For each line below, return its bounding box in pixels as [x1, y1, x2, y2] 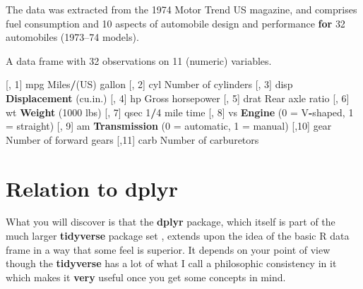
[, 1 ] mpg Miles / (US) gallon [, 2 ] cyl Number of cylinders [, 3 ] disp [6, 77, 293, 92]
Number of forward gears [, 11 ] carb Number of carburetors [6, 132, 259, 147]
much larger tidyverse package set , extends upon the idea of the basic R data [6, 228, 350, 243]
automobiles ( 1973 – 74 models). [6, 30, 139, 44]
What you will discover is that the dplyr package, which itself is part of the [6, 214, 335, 229]
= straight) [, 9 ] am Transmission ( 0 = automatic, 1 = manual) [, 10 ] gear [6, 118, 332, 133]
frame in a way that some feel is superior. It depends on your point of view [6, 242, 331, 257]
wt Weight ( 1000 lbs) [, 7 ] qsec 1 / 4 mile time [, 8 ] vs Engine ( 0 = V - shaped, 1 [6, 104, 354, 119]
